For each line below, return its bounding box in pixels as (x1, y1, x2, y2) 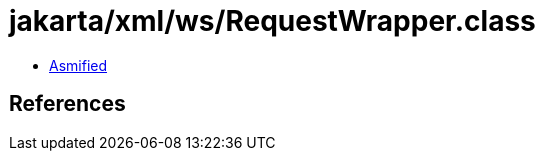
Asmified (49, 56, 108, 74)
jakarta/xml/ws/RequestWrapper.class (9, 4, 536, 38)
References (9, 91, 126, 117)
